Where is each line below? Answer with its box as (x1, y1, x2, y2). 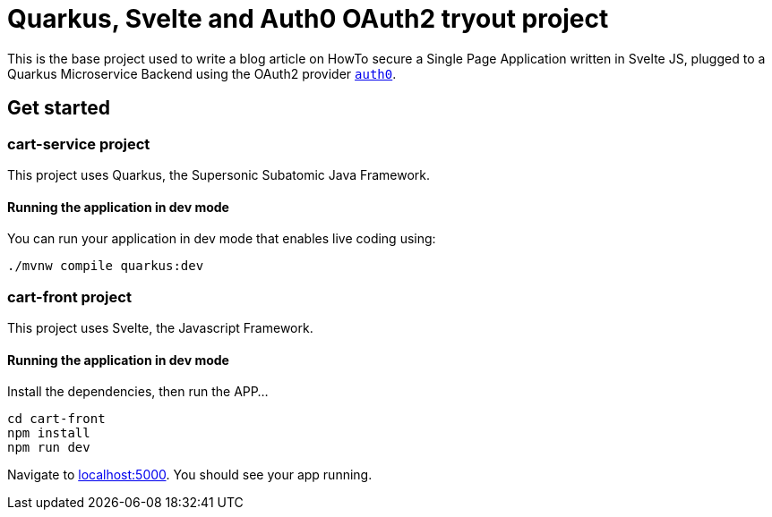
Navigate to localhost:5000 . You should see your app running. (7, 467, 373, 483)
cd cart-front (7, 411, 106, 427)
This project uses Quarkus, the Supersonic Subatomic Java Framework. (7, 166, 430, 182)
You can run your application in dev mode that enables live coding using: (7, 231, 436, 247)
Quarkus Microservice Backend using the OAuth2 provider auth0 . (7, 65, 397, 81)
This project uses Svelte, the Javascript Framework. (7, 319, 313, 335)
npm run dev (7, 440, 90, 455)
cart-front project (7, 287, 132, 306)
